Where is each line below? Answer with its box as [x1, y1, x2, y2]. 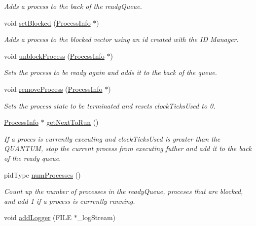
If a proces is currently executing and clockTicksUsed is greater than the [4, 133, 220, 144]
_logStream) [77, 212, 116, 223]
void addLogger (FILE [4, 212, 72, 223]
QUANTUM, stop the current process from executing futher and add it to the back [4, 143, 252, 153]
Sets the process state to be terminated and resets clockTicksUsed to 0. [4, 100, 216, 111]
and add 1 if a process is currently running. [4, 195, 135, 206]
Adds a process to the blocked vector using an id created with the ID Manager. [4, 34, 239, 44]
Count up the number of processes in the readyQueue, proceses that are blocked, [4, 186, 243, 196]
